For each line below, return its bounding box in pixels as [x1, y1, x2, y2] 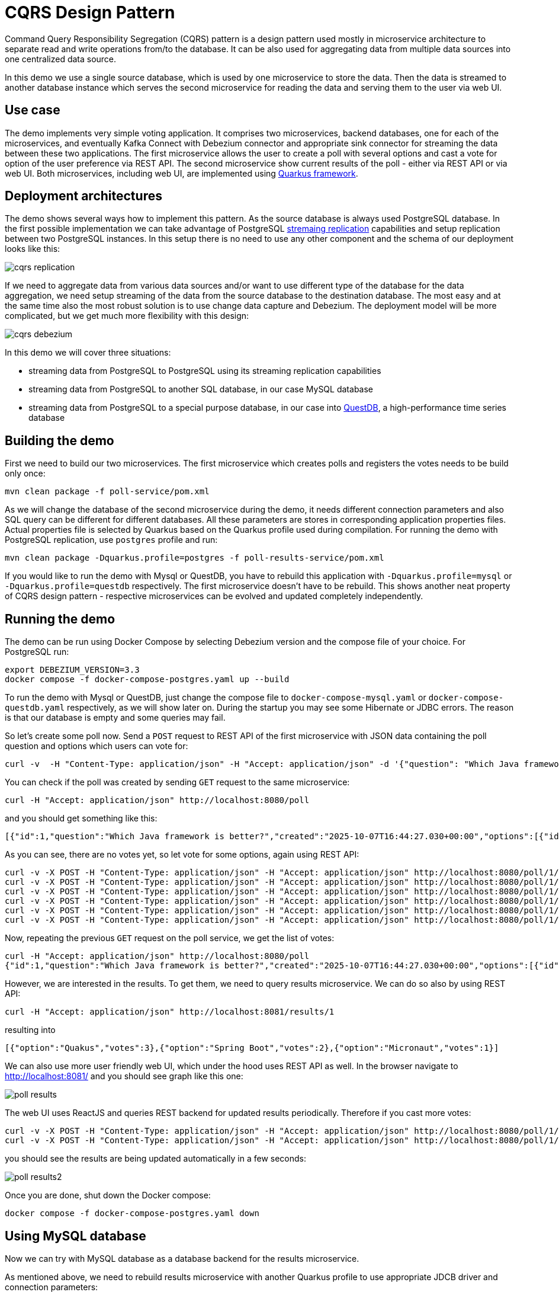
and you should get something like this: [5, 813, 158, 824]
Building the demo [5, 433, 114, 448]
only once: [5, 468, 46, 479]
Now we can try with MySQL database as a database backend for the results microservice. [5, 1253, 359, 1264]
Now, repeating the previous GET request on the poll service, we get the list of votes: [5, 933, 335, 944]
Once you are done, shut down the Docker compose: [5, 1190, 211, 1201]
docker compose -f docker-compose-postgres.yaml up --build [5, 674, 290, 685]
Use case [5, 103, 60, 118]
